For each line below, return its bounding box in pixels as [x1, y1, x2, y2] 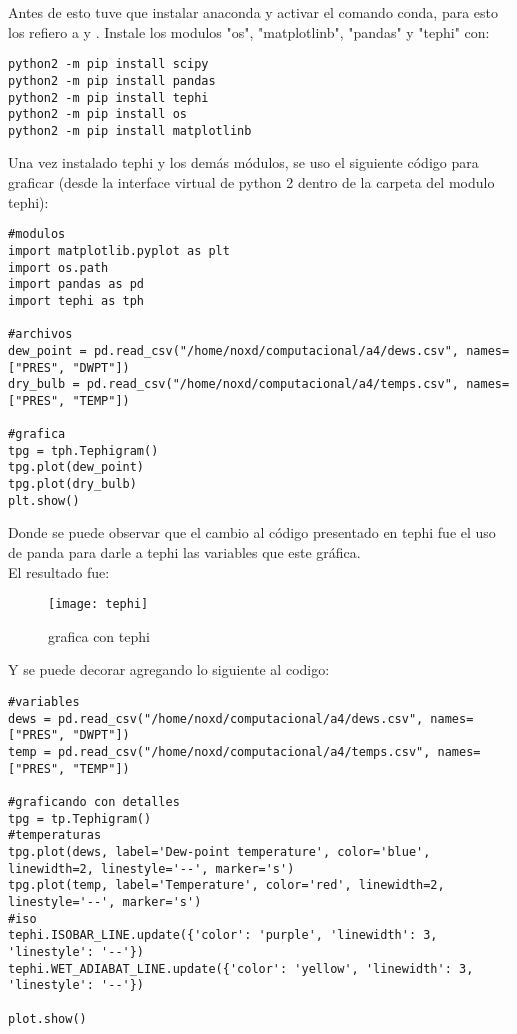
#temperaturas [8, 828, 102, 843]
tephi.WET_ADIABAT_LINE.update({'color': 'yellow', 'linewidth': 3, [8, 961, 474, 976]
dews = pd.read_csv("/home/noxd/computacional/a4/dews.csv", [8, 711, 424, 726]
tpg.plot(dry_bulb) [8, 477, 137, 492]
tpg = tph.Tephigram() [8, 443, 159, 458]
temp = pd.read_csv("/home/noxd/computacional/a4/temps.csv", [8, 745, 431, 759]
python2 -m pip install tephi [8, 90, 209, 105]
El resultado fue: [8, 561, 110, 582]
